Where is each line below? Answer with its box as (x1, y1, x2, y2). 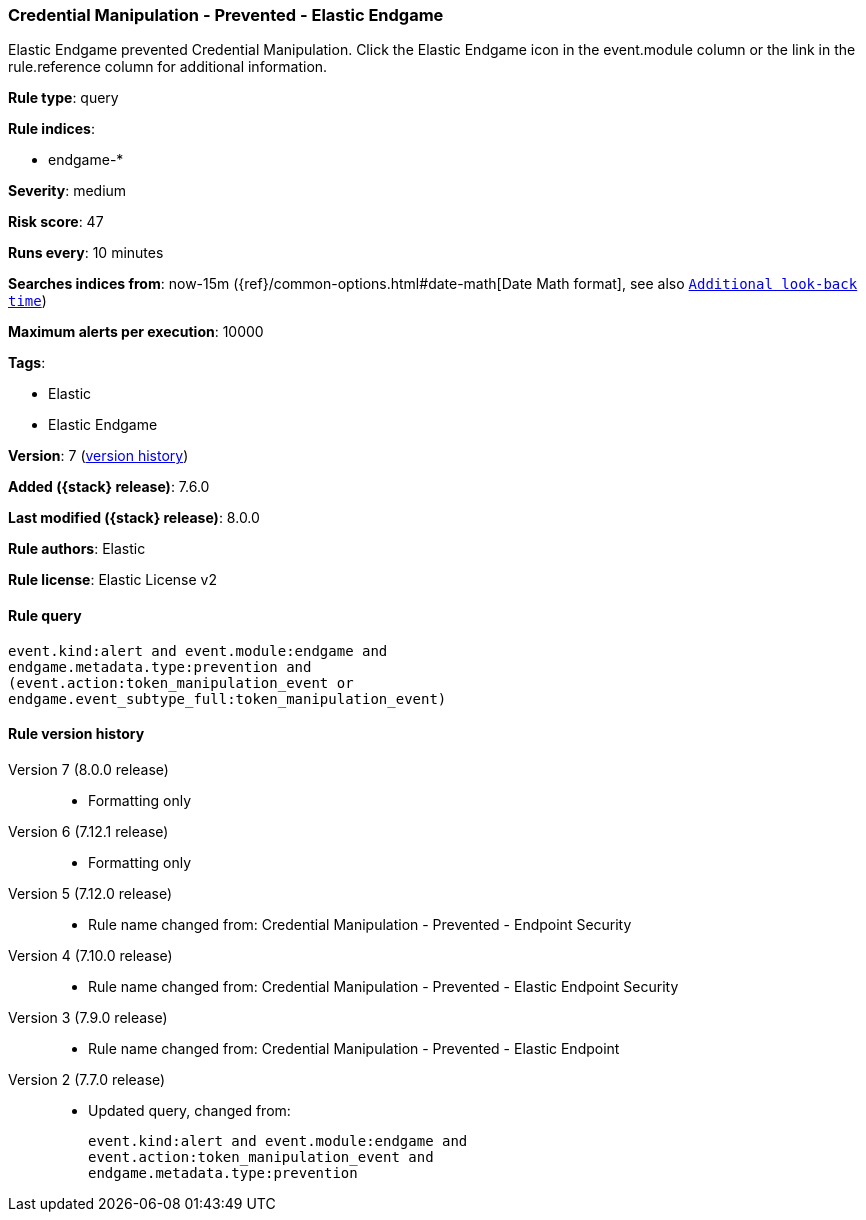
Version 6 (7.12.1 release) (8, 822, 169, 840)
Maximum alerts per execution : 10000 (8, 323, 264, 341)
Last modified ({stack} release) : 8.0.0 (8, 509, 260, 527)
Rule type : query (8, 89, 119, 107)
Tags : (8, 354, 46, 372)
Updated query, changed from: (88, 1101, 291, 1119)
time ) (8, 292, 47, 310)
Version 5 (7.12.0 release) (8, 884, 173, 902)
